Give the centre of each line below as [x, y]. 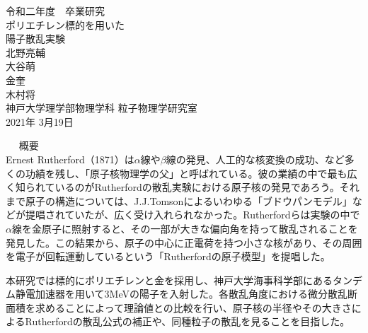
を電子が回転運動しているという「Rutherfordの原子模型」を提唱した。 [168, 256]
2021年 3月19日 [40, 121]
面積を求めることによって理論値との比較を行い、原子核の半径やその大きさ [179, 307]
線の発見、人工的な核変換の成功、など [255, 159]
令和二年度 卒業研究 [55, 11]
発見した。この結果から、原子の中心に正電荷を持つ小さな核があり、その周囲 [184, 242]
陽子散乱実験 [35, 39]
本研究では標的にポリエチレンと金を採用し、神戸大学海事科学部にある [169, 280]
